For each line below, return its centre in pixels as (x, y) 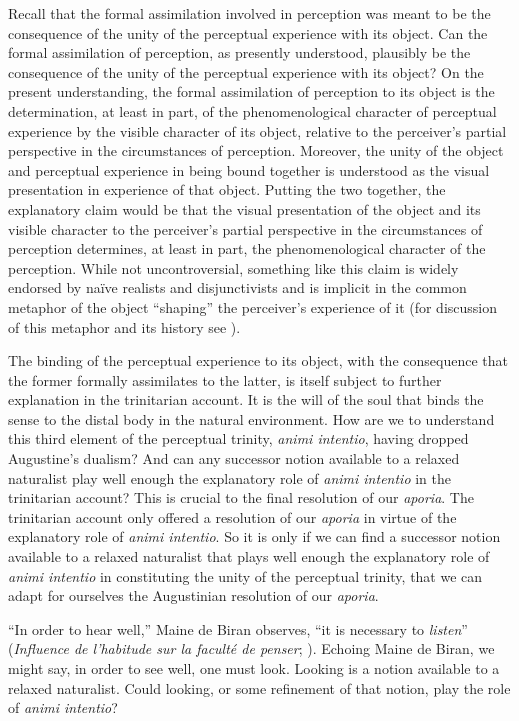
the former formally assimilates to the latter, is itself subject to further (225, 379)
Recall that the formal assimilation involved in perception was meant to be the (249, 13)
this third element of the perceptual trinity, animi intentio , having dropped (238, 438)
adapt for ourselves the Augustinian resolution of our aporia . (193, 595)
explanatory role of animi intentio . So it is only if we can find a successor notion (254, 536)
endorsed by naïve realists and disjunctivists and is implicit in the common (237, 287)
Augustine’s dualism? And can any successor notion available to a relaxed (234, 458)
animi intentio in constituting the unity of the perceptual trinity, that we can (245, 575)
